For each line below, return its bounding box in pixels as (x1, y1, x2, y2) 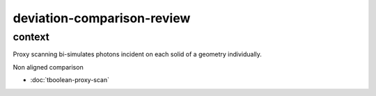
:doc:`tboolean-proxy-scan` (30, 76, 110, 84)
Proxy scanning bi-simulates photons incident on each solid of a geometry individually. (13, 50, 263, 58)
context (13, 31, 50, 43)
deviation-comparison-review (13, 10, 191, 26)
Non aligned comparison (13, 63, 84, 71)
